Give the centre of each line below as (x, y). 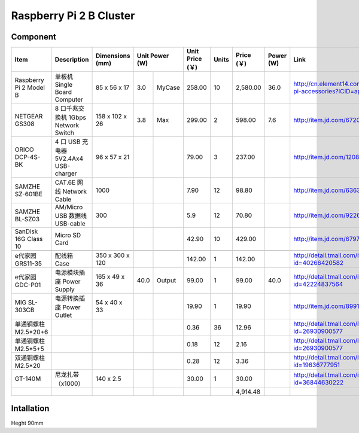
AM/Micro (69, 208)
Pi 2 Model (30, 88)
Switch (64, 133)
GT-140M (28, 379)
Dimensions (113, 56)
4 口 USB (68, 142)
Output (166, 280)
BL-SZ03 (27, 219)
